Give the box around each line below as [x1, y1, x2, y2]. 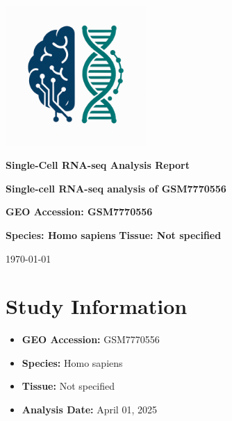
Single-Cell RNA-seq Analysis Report [6, 158, 190, 172]
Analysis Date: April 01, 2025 [22, 402, 157, 417]
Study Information [6, 292, 188, 320]
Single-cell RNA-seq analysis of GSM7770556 [6, 181, 226, 195]
